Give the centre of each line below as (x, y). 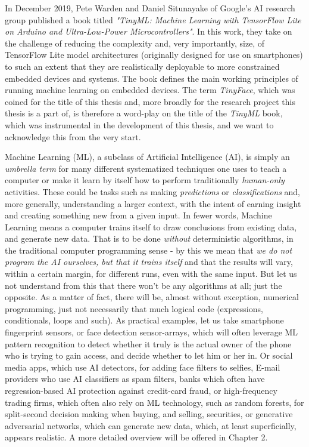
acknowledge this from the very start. (73, 136)
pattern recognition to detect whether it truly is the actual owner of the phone (148, 343)
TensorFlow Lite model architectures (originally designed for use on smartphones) (154, 55)
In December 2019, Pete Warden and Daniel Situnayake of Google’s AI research (150, 8)
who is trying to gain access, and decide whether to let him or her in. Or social (149, 355)
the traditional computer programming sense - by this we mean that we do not (149, 250)
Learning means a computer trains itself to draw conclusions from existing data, (151, 226)
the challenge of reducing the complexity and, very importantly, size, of (135, 43)
